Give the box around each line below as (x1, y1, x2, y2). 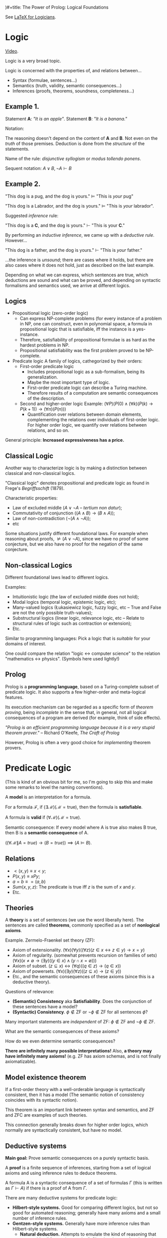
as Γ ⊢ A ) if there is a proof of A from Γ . (5, 1185, 87, 1191)
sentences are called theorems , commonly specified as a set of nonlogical (5, 922, 160, 928)
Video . (5, 48, 19, 54)
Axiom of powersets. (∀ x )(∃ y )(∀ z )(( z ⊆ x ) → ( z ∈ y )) (12, 968, 122, 974)
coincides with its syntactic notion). (5, 1097, 78, 1103)
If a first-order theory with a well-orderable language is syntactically (5, 1087, 146, 1093)
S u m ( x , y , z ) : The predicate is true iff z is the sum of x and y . (12, 883, 136, 890)
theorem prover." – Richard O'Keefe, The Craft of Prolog (5, 730, 120, 736)
